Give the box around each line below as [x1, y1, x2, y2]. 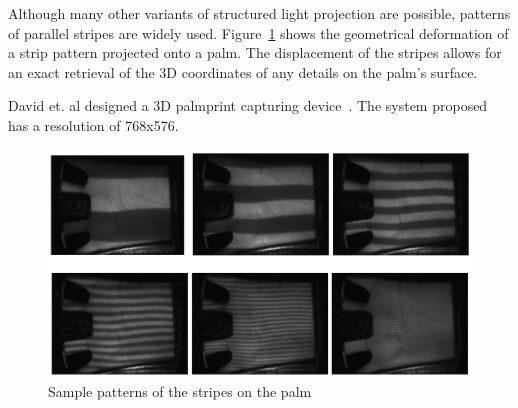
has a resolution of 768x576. [8, 114, 179, 135]
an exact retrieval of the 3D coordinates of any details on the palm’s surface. [8, 61, 478, 82]
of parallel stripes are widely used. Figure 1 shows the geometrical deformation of [8, 22, 509, 43]
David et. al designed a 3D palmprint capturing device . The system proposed [8, 95, 488, 116]
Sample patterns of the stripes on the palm [48, 380, 312, 401]
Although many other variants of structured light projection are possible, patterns [8, 3, 511, 23]
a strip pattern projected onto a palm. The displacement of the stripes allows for [8, 42, 502, 63]
